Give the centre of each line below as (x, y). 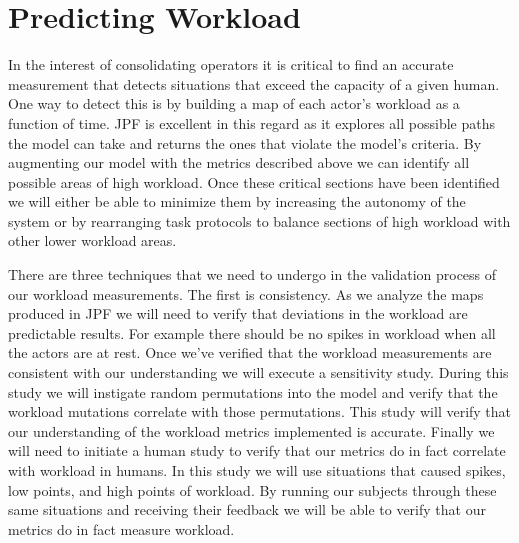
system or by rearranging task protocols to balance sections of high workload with (259, 220)
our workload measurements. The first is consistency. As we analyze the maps (246, 293)
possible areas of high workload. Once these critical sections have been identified (254, 181)
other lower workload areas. (92, 240)
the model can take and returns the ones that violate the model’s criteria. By (245, 142)
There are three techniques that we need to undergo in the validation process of (252, 274)
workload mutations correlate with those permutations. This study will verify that (260, 411)
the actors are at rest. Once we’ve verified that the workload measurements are (250, 352)
